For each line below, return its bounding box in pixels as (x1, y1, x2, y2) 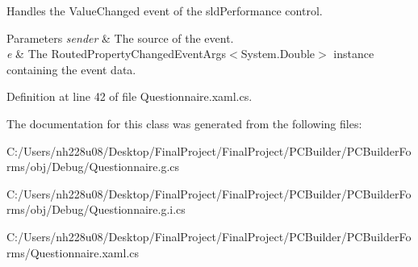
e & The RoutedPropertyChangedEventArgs (6, 45, 227, 62)
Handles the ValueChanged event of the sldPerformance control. (6, 2, 323, 19)
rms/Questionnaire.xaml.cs (6, 244, 140, 261)
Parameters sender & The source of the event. (6, 29, 234, 46)
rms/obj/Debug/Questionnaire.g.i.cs (6, 201, 186, 218)
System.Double (240, 45, 316, 62)
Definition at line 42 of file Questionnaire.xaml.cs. (6, 88, 253, 105)
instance (333, 45, 374, 62)
